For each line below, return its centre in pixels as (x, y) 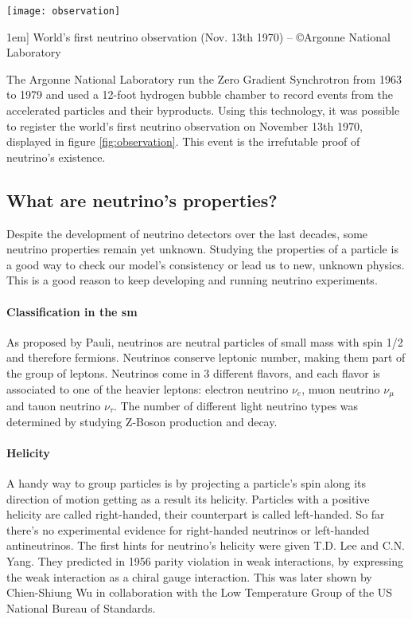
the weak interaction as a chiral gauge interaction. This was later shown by (189, 576)
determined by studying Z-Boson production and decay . (142, 421)
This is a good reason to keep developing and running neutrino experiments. (192, 280)
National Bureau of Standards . (81, 607)
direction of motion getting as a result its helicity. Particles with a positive (188, 498)
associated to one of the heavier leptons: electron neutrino (148, 388)
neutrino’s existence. (56, 157)
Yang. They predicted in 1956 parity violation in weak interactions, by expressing (205, 560)
